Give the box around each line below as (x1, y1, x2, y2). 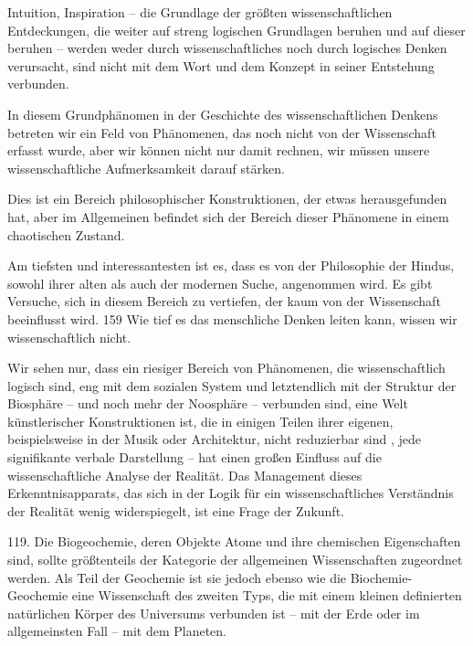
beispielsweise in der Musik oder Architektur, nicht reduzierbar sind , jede (7, 429, 421, 449)
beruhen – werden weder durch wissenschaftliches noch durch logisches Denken (7, 38, 447, 58)
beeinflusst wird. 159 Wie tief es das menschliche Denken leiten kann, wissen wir (7, 309, 457, 328)
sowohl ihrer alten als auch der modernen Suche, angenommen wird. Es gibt (7, 273, 433, 292)
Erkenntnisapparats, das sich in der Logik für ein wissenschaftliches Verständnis (7, 483, 454, 503)
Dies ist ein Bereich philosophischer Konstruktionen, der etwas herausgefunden (7, 189, 447, 208)
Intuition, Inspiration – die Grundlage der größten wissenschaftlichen (7, 3, 393, 21)
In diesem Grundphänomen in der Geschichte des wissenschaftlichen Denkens (7, 104, 438, 123)
